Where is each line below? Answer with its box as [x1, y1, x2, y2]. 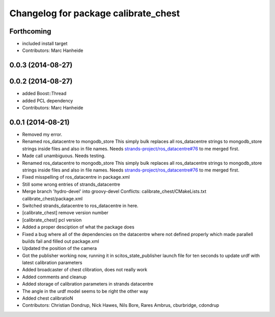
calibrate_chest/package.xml [22, 195, 83, 201]
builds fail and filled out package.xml [22, 238, 99, 244]
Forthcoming [9, 27, 51, 36]
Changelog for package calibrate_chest [9, 8, 180, 19]
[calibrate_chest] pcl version [22, 217, 82, 223]
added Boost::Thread [22, 91, 67, 97]
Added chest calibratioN [22, 295, 73, 301]
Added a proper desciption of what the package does [22, 224, 134, 230]
